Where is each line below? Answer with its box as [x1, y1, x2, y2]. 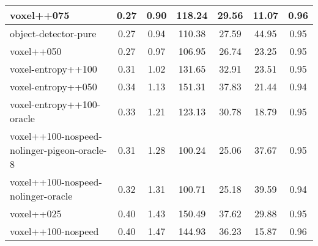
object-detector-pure [10, 26, 97, 40]
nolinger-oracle [10, 189, 73, 203]
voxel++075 [10, 8, 70, 22]
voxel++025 [10, 206, 62, 220]
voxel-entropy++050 [10, 79, 97, 93]
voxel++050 [10, 44, 62, 58]
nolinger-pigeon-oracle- [10, 143, 107, 157]
